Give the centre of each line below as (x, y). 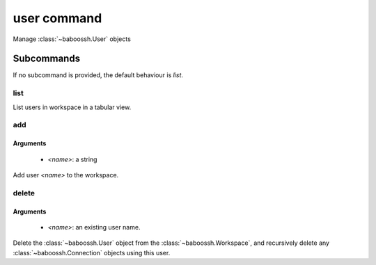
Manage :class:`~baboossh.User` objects (72, 39)
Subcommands (46, 59)
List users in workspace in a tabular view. (72, 107)
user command (57, 18)
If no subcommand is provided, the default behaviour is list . (98, 75)
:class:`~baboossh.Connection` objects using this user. (92, 252)
